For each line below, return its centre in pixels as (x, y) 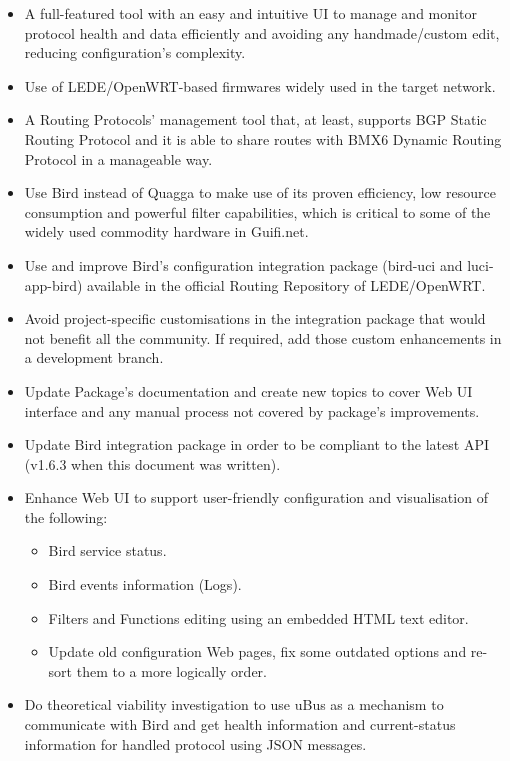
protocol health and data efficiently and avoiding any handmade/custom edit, (262, 32)
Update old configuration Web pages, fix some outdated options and (257, 651)
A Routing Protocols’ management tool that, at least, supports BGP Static (255, 119)
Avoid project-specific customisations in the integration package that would (255, 318)
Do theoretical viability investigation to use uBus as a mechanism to (234, 704)
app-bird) (53, 284)
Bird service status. (107, 550)
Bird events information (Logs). (145, 584)
